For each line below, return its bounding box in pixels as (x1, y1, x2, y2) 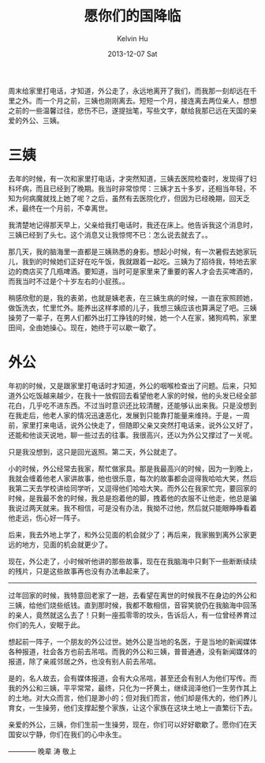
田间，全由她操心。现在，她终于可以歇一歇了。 (8, 323, 160, 332)
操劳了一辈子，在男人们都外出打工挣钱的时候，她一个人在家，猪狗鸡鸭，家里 (8, 312, 257, 322)
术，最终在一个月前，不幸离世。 (8, 203, 112, 213)
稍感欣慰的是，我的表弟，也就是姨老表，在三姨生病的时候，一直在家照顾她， (8, 293, 257, 302)
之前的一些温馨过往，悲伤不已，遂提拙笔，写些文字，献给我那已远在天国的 (8, 106, 250, 115)
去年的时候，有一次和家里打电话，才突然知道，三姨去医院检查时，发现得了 (8, 174, 250, 183)
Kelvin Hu (117, 33, 148, 43)
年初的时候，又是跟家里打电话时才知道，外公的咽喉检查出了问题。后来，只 (8, 380, 250, 391)
